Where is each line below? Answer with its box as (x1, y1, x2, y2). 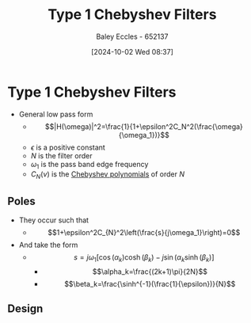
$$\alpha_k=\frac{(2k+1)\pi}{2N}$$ (92, 267, 207, 276)
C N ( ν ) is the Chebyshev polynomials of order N (30, 169, 185, 181)
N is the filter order (30, 150, 93, 160)
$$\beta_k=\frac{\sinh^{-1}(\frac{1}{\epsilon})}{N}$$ (63, 279, 236, 288)
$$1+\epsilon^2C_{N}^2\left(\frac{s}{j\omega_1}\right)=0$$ (48, 228, 241, 237)
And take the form (18, 240, 78, 250)
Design (7, 302, 44, 316)
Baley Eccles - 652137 (96, 32, 169, 41)
